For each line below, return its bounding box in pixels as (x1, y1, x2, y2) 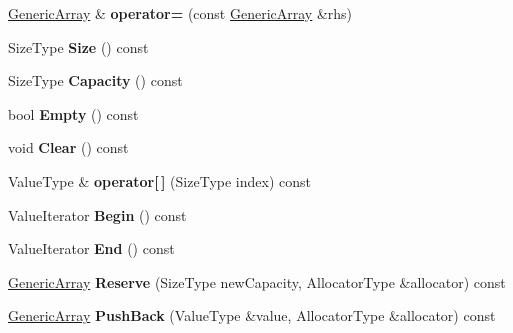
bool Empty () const (8, 103, 139, 124)
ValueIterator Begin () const (8, 204, 187, 225)
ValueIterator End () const (8, 238, 175, 259)
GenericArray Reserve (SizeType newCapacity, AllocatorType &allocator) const (8, 271, 506, 292)
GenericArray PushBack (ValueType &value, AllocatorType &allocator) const (8, 305, 496, 326)
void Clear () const (8, 137, 129, 158)
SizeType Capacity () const (8, 70, 183, 91)
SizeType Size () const (8, 36, 149, 57)
